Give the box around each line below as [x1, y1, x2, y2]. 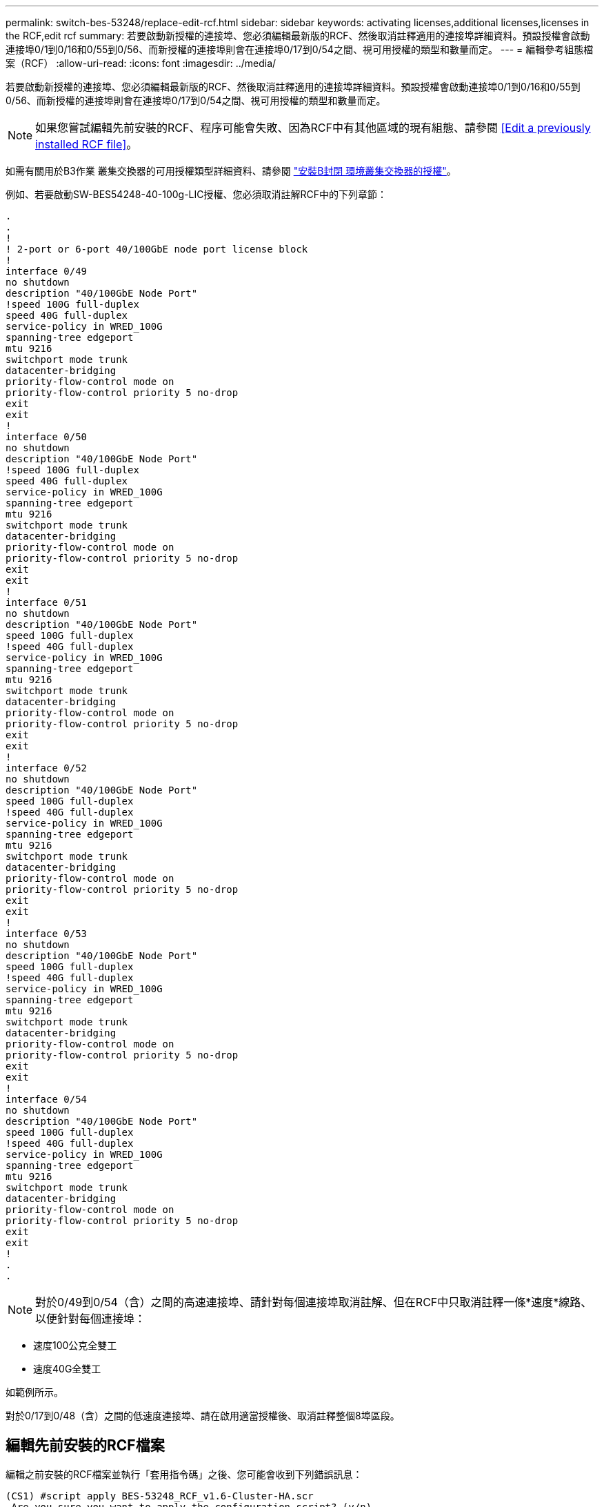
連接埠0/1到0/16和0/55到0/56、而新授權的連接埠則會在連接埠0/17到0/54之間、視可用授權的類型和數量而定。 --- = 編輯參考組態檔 [6, 43, 594, 55]
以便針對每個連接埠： [35, 1312, 146, 1326]
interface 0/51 [6, 597, 88, 608]
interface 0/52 [6, 762, 88, 774]
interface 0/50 [6, 431, 88, 442]
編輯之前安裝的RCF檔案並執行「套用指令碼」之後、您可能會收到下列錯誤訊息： [6, 1468, 363, 1480]
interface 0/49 [6, 266, 88, 277]
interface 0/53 [6, 928, 88, 939]
